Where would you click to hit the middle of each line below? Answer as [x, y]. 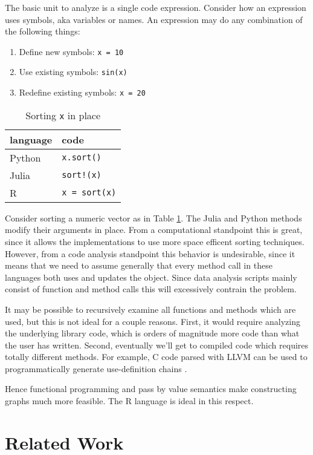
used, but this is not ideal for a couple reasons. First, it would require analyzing [153, 321]
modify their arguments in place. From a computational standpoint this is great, [154, 230]
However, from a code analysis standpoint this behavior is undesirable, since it [150, 253]
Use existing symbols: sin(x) [73, 72]
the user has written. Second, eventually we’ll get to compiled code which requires [157, 345]
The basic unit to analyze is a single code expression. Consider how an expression [156, 7]
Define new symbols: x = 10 [71, 51]
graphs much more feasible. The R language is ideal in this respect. [129, 401]
